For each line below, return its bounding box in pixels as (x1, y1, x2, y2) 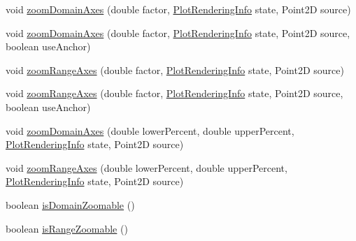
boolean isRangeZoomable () (6, 221, 128, 235)
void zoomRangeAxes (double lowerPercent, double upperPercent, (6, 160, 287, 175)
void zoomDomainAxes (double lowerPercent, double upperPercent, (6, 123, 294, 138)
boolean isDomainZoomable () (6, 197, 135, 212)
